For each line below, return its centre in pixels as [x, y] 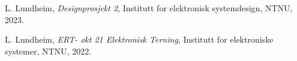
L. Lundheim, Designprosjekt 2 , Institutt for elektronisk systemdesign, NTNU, [149, 8]
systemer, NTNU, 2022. [48, 51]
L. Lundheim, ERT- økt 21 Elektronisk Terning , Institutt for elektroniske [139, 39]
